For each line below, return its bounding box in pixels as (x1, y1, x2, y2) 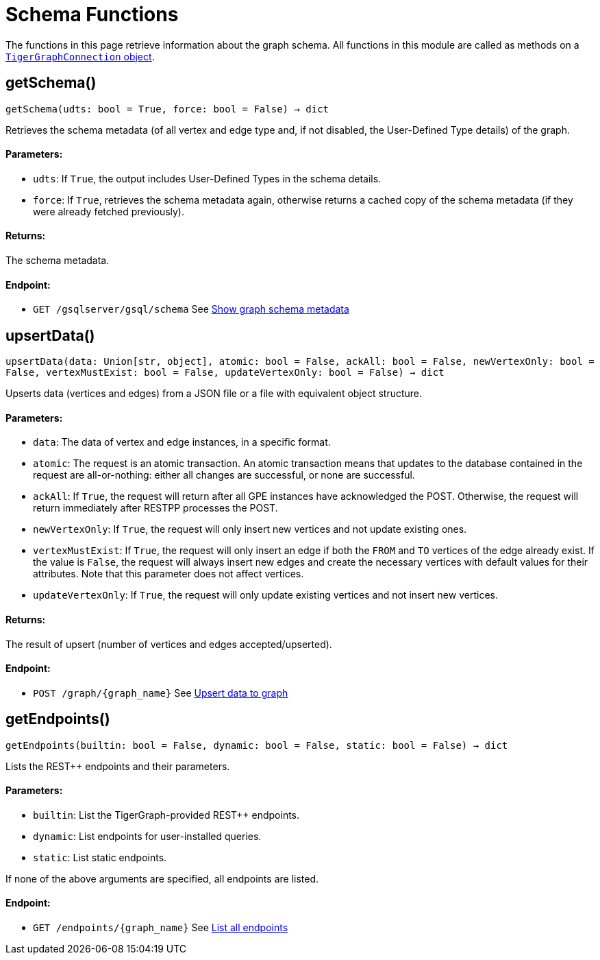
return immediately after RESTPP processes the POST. (33, 502, 278, 514)
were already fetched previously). (33, 205, 185, 217)
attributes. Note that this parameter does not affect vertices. (33, 568, 304, 580)
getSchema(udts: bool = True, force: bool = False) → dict (5, 103, 329, 115)
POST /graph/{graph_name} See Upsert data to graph (33, 686, 288, 699)
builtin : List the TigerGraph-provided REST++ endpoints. (33, 808, 300, 821)
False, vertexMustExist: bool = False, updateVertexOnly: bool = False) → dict (5, 367, 445, 379)
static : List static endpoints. (33, 851, 167, 863)
